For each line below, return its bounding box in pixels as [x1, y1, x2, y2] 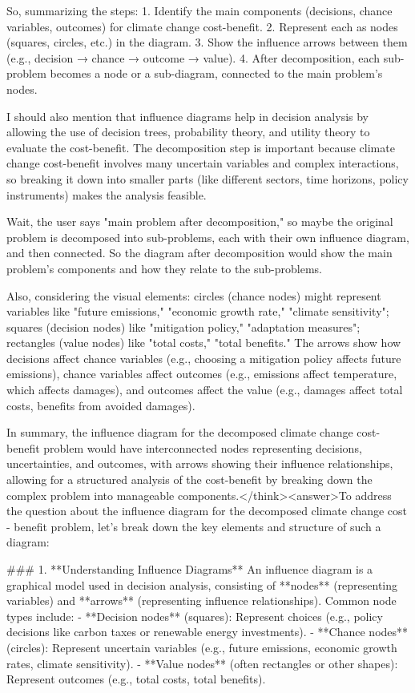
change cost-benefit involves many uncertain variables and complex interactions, [6, 155, 399, 171]
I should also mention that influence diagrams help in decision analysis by [6, 107, 369, 124]
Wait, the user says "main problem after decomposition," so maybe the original [6, 213, 393, 230]
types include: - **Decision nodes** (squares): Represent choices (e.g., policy [6, 607, 383, 624]
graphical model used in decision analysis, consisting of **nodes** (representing [6, 576, 398, 593]
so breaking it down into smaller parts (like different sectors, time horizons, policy [6, 170, 409, 187]
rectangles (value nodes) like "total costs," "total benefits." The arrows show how [6, 334, 401, 351]
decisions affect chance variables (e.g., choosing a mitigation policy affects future [6, 349, 401, 366]
